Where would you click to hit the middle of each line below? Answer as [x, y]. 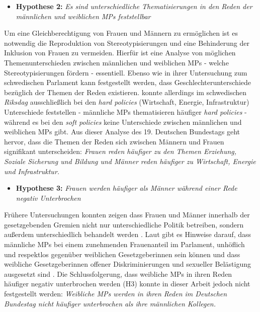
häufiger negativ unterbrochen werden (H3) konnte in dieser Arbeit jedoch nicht [127, 284]
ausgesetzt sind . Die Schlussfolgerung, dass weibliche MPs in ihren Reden [118, 274]
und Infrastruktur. [32, 171]
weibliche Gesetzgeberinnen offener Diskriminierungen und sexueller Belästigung [127, 264]
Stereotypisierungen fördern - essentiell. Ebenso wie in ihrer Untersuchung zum [126, 72]
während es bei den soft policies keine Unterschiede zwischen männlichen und [123, 122]
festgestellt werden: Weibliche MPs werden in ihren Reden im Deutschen [116, 294]
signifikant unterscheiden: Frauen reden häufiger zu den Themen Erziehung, [120, 151]
